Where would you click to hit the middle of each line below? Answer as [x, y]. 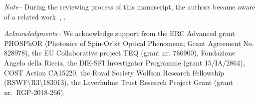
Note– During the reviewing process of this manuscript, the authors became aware [130, 6]
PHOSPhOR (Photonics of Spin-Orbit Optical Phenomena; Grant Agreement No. [129, 43]
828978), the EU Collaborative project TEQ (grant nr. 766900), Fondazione [120, 53]
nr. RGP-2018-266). [35, 92]
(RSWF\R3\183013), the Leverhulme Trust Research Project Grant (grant [119, 82]
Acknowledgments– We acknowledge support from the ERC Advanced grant [120, 33]
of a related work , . [35, 16]
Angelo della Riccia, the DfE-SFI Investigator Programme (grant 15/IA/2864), [125, 62]
